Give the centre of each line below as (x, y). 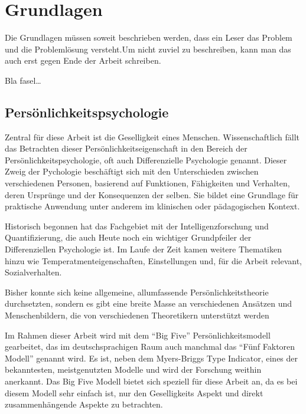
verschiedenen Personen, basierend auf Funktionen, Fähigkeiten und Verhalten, (147, 183)
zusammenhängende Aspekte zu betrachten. (84, 404)
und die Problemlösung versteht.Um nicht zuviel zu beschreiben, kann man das (148, 49)
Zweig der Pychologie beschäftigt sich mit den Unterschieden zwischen (132, 171)
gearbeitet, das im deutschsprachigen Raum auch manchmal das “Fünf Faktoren (150, 346)
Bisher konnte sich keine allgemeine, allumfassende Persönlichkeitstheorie (137, 292)
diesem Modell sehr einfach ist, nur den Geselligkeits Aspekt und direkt (134, 392)
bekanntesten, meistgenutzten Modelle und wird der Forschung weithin (133, 369)
